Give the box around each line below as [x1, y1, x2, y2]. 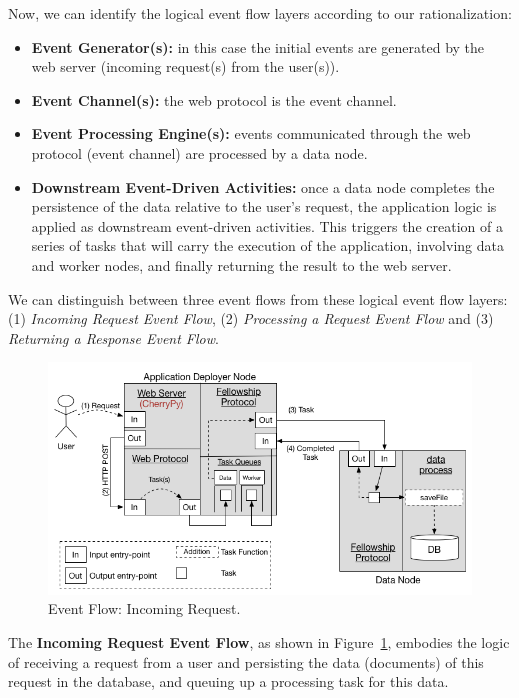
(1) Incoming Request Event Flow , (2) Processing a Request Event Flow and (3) [8, 308, 494, 329]
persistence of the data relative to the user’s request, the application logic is [31, 196, 497, 217]
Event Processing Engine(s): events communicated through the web [31, 123, 471, 144]
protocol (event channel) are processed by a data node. [31, 142, 368, 163]
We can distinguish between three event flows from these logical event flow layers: [8, 288, 508, 309]
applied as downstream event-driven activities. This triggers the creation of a [31, 215, 503, 236]
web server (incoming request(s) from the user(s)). [31, 56, 340, 77]
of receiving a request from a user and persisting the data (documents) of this [8, 651, 484, 672]
